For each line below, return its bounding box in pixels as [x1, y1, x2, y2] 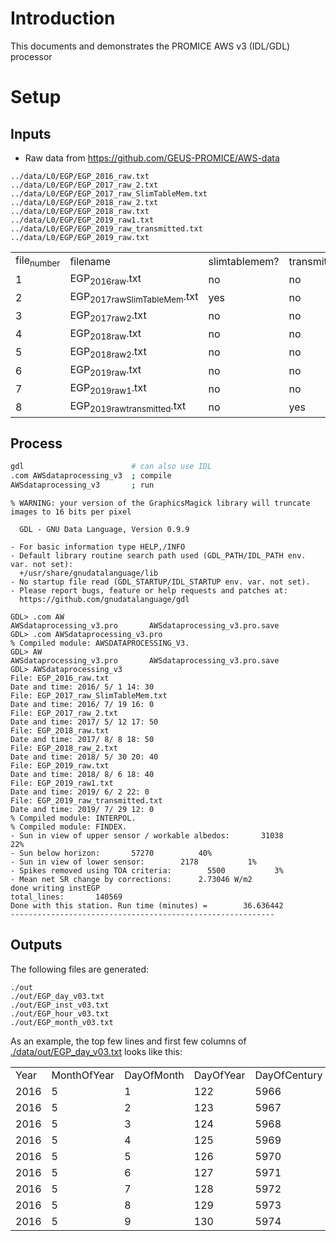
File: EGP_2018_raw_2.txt [10, 743, 118, 754]
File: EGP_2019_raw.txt [10, 761, 110, 771]
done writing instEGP [10, 883, 101, 894]
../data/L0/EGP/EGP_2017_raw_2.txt [10, 180, 159, 190]
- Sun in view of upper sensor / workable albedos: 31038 [10, 831, 284, 841]
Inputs [10, 125, 52, 142]
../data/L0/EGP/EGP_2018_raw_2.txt [10, 197, 159, 207]
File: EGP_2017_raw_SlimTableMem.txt [10, 691, 168, 701]
